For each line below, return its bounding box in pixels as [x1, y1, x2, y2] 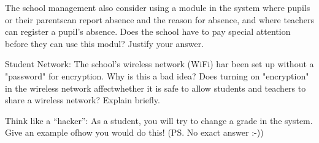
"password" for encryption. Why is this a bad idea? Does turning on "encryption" [5, 69, 309, 82]
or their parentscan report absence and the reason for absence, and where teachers [5, 13, 314, 26]
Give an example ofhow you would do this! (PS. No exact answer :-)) [5, 126, 264, 139]
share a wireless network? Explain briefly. [5, 94, 160, 106]
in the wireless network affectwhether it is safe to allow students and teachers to [5, 81, 306, 94]
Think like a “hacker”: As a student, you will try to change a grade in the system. [5, 114, 313, 127]
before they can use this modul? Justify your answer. [5, 37, 204, 50]
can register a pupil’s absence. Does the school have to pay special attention [5, 25, 291, 38]
